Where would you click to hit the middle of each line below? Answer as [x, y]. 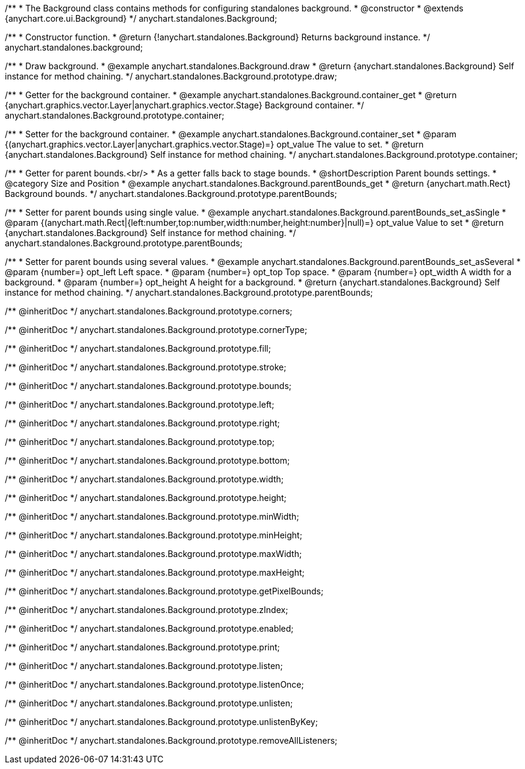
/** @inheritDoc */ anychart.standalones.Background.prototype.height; [146, 498]
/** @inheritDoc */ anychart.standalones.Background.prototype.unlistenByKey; [161, 722]
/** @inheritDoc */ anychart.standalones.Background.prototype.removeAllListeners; [171, 740]
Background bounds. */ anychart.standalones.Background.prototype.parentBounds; [171, 194]
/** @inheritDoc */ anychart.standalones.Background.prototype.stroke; [146, 367]
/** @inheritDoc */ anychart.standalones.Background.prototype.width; [144, 479]
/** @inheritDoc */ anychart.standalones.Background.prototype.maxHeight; [155, 572]
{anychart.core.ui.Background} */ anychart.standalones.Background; [141, 18]
